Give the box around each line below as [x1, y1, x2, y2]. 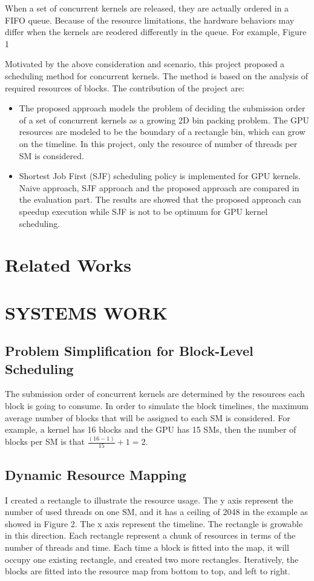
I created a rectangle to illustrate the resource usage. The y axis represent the [5, 493, 293, 506]
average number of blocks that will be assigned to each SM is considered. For [5, 411, 290, 424]
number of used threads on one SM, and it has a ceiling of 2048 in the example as [5, 505, 308, 518]
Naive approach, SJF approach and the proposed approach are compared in [19, 181, 299, 194]
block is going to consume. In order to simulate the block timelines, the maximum [5, 399, 309, 412]
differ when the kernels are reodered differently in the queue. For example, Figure [5, 25, 307, 38]
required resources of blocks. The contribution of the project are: [5, 81, 245, 94]
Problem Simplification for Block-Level [5, 341, 253, 360]
